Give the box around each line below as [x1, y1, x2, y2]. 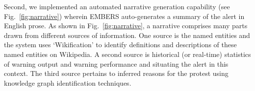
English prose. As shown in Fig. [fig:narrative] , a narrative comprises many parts [4, 20, 248, 31]
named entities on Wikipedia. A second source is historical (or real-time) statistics [4, 49, 251, 59]
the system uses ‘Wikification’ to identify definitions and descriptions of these [4, 39, 237, 50]
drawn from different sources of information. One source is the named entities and [4, 30, 250, 40]
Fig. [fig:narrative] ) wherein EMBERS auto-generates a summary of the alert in [4, 11, 245, 21]
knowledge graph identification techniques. [4, 77, 131, 88]
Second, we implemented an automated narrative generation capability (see [4, 1, 230, 11]
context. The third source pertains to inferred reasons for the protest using [4, 68, 229, 78]
